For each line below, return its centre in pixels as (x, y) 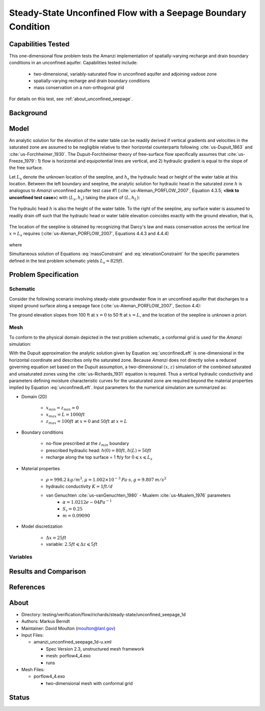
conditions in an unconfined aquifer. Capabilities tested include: (73, 63)
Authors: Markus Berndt (46, 622)
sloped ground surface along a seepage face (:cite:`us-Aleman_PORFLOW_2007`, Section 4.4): (105, 306)
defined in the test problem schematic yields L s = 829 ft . (66, 261)
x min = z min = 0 (62, 408)
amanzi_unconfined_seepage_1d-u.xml (73, 642)
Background (28, 113)
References (27, 587)
